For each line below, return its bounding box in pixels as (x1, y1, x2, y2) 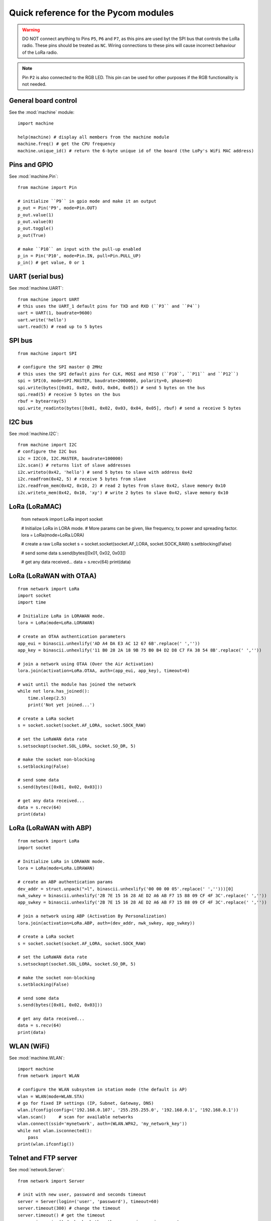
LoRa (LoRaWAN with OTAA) (9, 571, 97, 580)
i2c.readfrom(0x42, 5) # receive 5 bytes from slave (18, 476, 146, 482)
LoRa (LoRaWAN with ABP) (9, 824, 92, 832)
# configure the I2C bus (18, 449, 77, 454)
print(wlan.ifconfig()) (18, 1141, 75, 1147)
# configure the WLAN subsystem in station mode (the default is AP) (18, 1087, 188, 1093)
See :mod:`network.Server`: (9, 1167, 65, 1173)
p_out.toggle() (18, 226, 54, 232)
